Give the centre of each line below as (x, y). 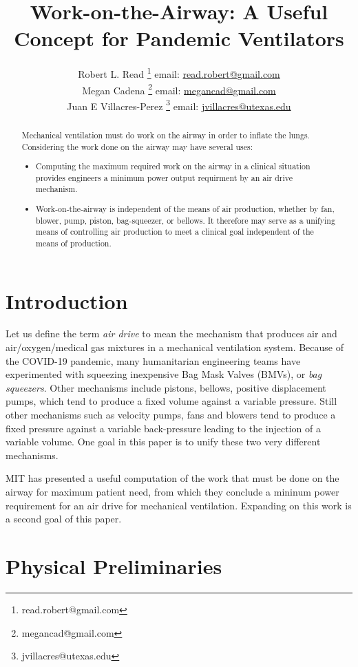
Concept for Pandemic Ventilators (179, 38)
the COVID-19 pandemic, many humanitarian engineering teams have (153, 360)
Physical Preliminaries (114, 565)
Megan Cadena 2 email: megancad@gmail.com (179, 89)
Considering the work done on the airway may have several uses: (137, 146)
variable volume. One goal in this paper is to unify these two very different (163, 442)
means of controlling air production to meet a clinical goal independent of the (175, 232)
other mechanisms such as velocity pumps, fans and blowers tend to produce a (171, 415)
